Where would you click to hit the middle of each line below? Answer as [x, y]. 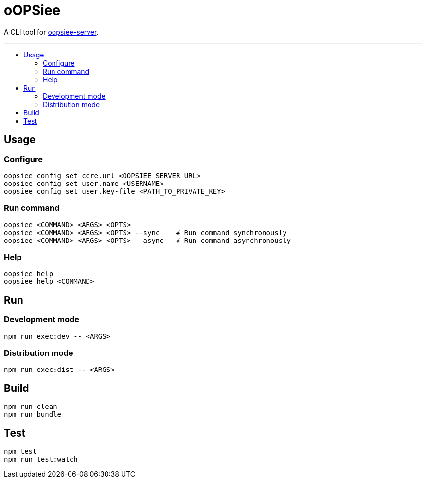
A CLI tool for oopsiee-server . [51, 32]
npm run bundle [33, 415]
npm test [20, 452]
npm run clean [31, 407]
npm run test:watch [41, 459]
